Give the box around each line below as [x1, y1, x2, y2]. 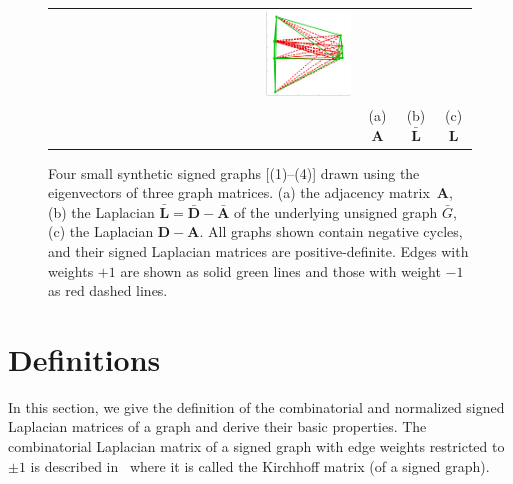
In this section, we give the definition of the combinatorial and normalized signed [8, 396, 505, 417]
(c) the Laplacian [48, 221, 154, 242]
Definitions [8, 338, 161, 379]
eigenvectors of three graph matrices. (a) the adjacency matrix [48, 182, 430, 203]
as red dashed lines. [48, 280, 168, 301]
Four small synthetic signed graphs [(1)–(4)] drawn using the [48, 162, 420, 183]
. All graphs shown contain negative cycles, [199, 221, 463, 242]
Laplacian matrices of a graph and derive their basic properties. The [8, 416, 427, 437]
